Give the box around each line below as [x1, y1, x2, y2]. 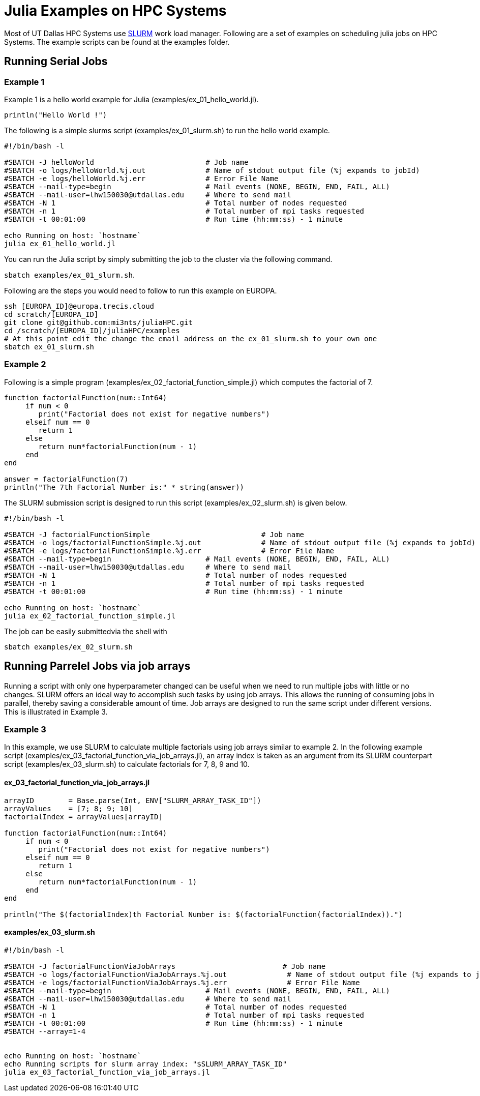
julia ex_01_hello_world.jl [4, 239, 116, 248]
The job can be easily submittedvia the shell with [4, 627, 167, 636]
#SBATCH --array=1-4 [4, 1027, 86, 1035]
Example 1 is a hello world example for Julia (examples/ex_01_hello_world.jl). [4, 95, 259, 104]
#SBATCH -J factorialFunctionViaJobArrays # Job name [4, 962, 326, 970]
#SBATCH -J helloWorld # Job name [4, 158, 249, 166]
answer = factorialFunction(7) [4, 475, 129, 483]
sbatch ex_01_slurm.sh [4, 342, 95, 351]
